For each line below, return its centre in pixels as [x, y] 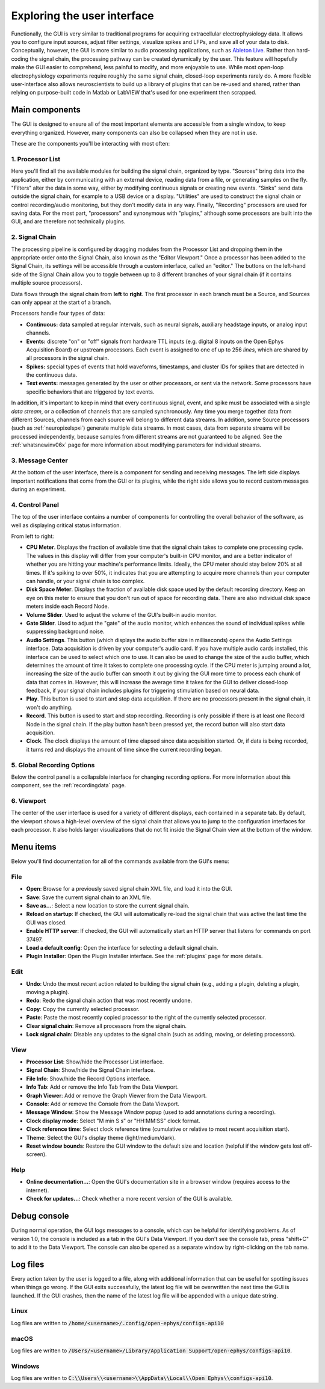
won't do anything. [49, 707]
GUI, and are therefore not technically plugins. [68, 221]
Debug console [40, 1216]
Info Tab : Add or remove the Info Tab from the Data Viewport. [102, 1087]
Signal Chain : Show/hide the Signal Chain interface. [91, 1070]
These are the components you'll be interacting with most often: [91, 143]
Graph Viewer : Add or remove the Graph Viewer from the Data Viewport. [116, 1095]
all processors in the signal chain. [68, 358]
